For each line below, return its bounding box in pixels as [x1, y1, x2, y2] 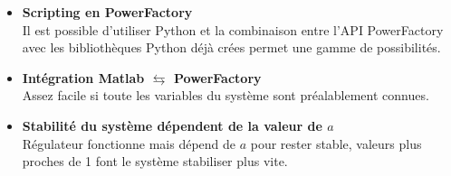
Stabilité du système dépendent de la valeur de [22, 116, 322, 134]
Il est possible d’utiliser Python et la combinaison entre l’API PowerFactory [22, 20, 444, 39]
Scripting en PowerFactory [22, 3, 193, 21]
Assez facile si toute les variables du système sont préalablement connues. [22, 86, 429, 105]
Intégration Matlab [22, 68, 145, 87]
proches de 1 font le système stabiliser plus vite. [22, 152, 288, 171]
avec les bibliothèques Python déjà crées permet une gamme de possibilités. [22, 38, 441, 57]
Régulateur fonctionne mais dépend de [22, 134, 236, 153]
